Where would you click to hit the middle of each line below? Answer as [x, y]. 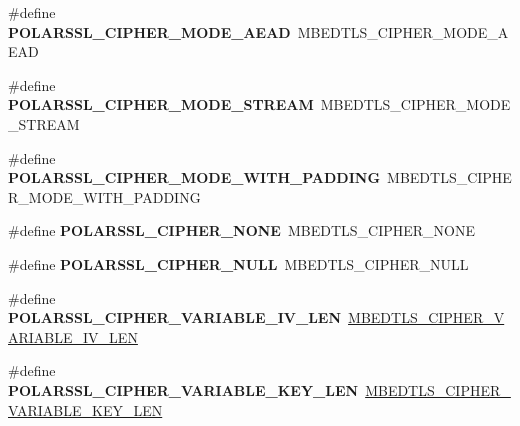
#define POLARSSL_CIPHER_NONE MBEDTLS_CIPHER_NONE [242, 230]
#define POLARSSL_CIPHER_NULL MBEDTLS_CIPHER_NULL [238, 263]
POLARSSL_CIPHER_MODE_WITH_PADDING [194, 177]
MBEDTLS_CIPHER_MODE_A [403, 31]
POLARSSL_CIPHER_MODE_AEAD [149, 31]
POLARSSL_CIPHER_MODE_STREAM [161, 104]
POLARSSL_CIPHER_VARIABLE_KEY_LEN [183, 389]
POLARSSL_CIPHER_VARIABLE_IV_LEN [175, 317]
